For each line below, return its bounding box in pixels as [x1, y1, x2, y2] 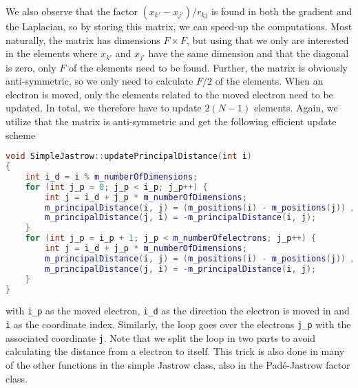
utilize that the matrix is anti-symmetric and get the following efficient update [6, 114, 337, 129]
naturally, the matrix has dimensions [6, 32, 160, 47]
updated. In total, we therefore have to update [6, 100, 202, 115]
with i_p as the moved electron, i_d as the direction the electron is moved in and [6, 303, 350, 318]
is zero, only [6, 60, 56, 74]
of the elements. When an [215, 74, 324, 88]
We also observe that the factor [6, 4, 138, 18]
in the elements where [6, 46, 98, 61]
